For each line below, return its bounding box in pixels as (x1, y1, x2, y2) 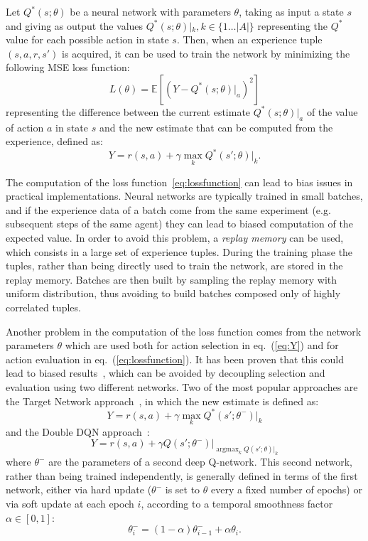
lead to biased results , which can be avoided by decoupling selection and (6, 365, 325, 380)
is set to (165, 482, 200, 497)
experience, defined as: (6, 134, 104, 149)
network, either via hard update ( (6, 482, 152, 497)
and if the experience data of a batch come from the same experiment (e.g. (6, 202, 331, 217)
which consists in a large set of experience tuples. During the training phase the (6, 244, 353, 259)
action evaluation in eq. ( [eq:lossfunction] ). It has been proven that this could (6, 351, 345, 366)
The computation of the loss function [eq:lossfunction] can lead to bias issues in (6, 174, 353, 189)
